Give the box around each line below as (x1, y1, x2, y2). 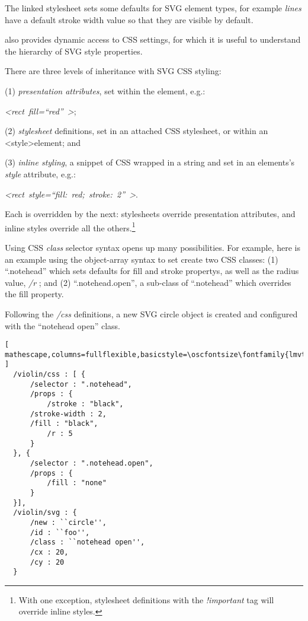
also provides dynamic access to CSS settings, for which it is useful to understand (5, 33, 301, 46)
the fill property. (5, 288, 64, 300)
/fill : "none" (47, 479, 107, 488)
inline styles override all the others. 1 (5, 219, 136, 234)
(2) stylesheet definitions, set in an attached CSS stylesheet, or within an (5, 125, 268, 137)
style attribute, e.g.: (5, 167, 76, 180)
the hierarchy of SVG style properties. (5, 44, 143, 57)
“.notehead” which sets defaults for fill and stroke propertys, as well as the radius (5, 265, 299, 277)
